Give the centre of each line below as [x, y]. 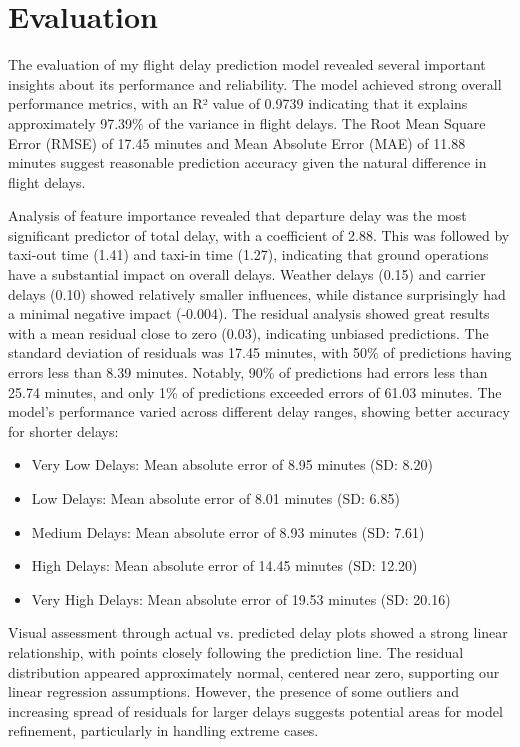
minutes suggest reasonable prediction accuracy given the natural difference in [247, 162]
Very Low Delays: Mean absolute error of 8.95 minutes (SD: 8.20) [232, 464]
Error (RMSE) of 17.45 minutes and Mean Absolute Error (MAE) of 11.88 [237, 142]
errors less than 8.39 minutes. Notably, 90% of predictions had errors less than [248, 372]
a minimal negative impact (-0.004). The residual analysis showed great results [249, 313]
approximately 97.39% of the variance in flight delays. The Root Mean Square [247, 122]
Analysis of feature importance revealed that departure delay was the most [237, 215]
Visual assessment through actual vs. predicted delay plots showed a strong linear [258, 632]
